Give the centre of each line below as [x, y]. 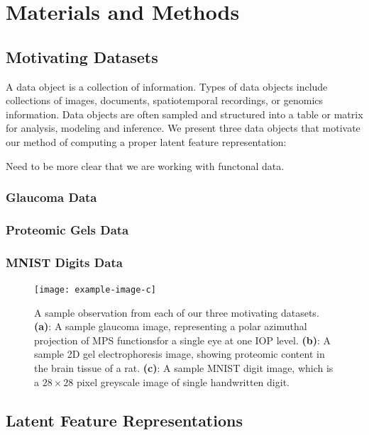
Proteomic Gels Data [67, 229]
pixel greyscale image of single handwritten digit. [183, 382]
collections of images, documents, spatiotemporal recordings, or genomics [165, 100]
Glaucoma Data [51, 197]
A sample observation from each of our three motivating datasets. [177, 312]
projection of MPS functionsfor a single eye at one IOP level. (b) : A [182, 340]
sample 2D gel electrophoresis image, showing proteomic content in [180, 354]
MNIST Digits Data [64, 262]
